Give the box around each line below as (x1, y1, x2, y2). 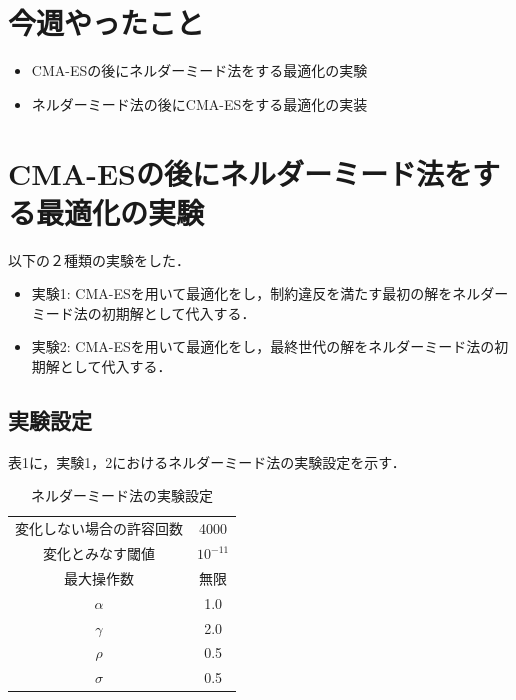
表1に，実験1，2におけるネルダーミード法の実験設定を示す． (8, 451, 406, 472)
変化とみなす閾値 (43, 543, 155, 564)
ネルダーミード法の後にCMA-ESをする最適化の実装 (31, 93, 368, 114)
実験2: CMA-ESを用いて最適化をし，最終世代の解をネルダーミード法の (31, 336, 495, 357)
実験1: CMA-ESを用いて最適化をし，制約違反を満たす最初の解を (31, 283, 453, 304)
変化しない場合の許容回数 (15, 518, 183, 539)
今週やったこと (8, 2, 205, 43)
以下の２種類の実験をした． (8, 249, 190, 270)
